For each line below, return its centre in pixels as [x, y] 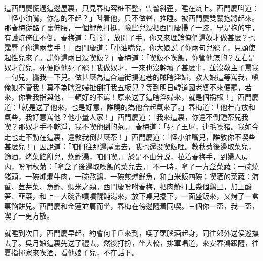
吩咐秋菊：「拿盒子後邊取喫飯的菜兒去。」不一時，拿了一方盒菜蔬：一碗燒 [138, 166]
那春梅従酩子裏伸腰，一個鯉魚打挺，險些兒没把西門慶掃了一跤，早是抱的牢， [131, 28]
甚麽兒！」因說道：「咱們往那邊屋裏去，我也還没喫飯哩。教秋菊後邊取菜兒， [130, 146]
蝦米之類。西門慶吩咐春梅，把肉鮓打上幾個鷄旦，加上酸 [160, 186]
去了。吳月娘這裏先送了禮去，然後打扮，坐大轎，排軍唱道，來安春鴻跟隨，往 [131, 243]
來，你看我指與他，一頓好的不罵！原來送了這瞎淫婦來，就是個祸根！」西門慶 [131, 97]
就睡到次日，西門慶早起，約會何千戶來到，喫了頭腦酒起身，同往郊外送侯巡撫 [131, 233]
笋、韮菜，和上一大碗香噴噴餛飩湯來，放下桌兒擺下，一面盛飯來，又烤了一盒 [131, 196]
